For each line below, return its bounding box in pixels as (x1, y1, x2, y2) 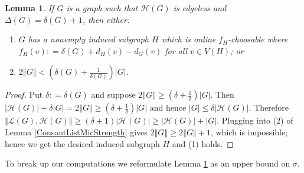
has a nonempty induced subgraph (28, 33, 149, 45)
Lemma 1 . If (5, 2, 54, 14)
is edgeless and (173, 2, 227, 14)
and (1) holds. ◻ (172, 137, 234, 149)
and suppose (91, 88, 136, 101)
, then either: (82, 13, 130, 25)
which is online (161, 33, 216, 45)
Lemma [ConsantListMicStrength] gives (5, 125, 148, 138)
